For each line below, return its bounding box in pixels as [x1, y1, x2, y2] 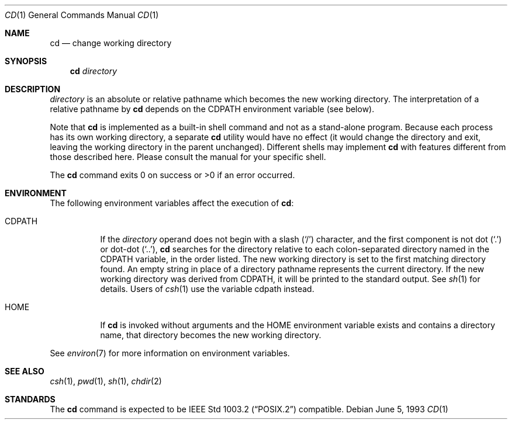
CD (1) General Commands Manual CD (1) [5, 10, 159, 20]
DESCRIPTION [5, 84, 61, 94]
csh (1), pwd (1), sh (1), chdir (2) [50, 376, 162, 386]
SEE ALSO [5, 366, 44, 376]
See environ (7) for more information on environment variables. [50, 348, 290, 358]
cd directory [70, 66, 117, 76]
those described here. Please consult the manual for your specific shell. [50, 152, 326, 162]
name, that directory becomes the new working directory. [100, 330, 321, 340]
